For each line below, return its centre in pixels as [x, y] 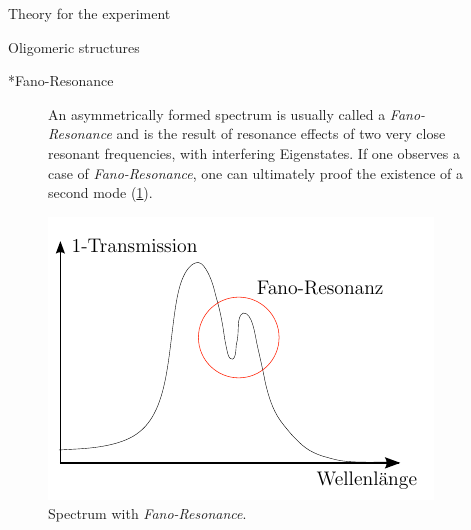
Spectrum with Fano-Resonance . [147, 513]
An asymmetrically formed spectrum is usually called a [217, 113]
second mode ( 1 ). [100, 192]
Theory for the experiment [89, 13]
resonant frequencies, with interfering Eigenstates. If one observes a [254, 152]
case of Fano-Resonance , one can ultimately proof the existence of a [256, 172]
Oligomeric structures [74, 46]
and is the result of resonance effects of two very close [281, 133]
